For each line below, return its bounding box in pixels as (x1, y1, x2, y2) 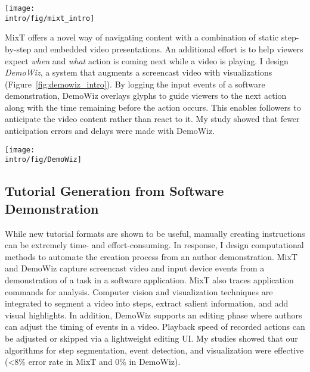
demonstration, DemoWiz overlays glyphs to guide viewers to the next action (5, 89, 287, 102)
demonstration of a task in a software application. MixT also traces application (5, 273, 294, 286)
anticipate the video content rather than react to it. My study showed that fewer (5, 112, 300, 125)
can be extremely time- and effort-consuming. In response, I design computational (5, 239, 304, 251)
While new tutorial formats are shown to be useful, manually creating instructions (5, 227, 305, 239)
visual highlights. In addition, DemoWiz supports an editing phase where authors (5, 308, 302, 321)
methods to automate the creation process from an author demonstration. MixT (5, 250, 297, 262)
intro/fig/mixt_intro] (5, 14, 95, 23)
